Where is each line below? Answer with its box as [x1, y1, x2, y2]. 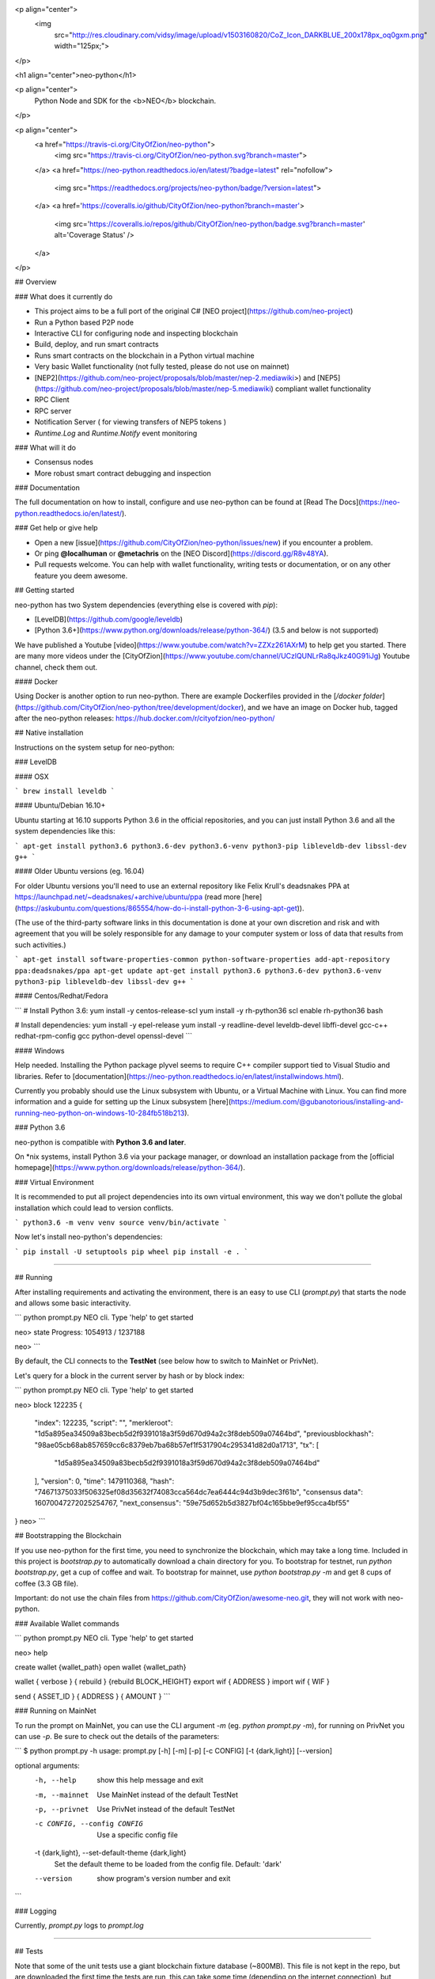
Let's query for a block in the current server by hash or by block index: [14, 1370, 245, 1381]
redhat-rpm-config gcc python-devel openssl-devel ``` [14, 1031, 193, 1041]
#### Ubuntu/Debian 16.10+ [14, 800, 106, 811]
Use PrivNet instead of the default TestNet [96, 1804, 235, 1814]
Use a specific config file [96, 1829, 178, 1840]
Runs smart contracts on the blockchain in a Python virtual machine [34, 351, 255, 360]
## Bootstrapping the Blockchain [14, 1531, 122, 1540]
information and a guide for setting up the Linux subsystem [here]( [14, 1097, 232, 1107]
